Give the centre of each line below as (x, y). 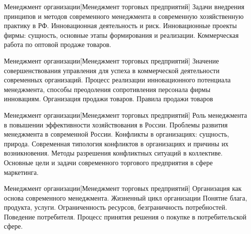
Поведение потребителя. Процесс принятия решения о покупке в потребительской (125, 216)
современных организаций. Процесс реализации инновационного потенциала (118, 80)
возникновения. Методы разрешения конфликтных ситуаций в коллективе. (113, 153)
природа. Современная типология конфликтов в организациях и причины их (116, 143)
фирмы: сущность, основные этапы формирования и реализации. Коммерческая (121, 35)
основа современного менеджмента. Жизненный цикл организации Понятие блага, (125, 197)
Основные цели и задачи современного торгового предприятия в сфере (108, 162)
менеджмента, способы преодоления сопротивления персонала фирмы (107, 89)
